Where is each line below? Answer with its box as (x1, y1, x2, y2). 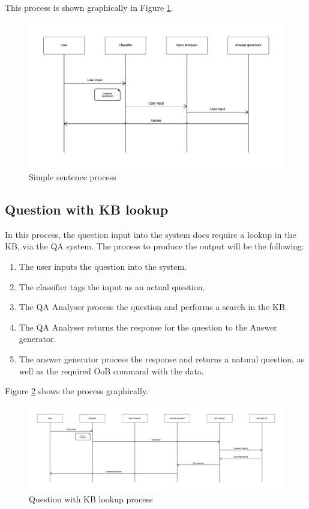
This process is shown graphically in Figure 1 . (5, 1, 173, 13)
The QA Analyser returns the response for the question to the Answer (19, 320, 277, 333)
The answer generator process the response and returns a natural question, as (19, 353, 305, 365)
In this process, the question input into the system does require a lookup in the (5, 228, 296, 240)
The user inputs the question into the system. (19, 260, 187, 273)
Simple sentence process (29, 171, 116, 183)
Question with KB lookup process (29, 493, 153, 505)
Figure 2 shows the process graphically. (5, 385, 149, 397)
